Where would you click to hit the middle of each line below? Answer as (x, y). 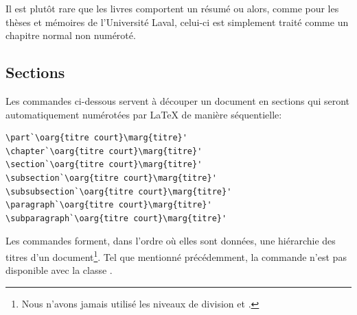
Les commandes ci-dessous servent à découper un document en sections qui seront (178, 100)
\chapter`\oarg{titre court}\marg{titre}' (104, 151)
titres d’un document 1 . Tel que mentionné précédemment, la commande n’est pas (176, 255)
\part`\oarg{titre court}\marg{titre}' (96, 138)
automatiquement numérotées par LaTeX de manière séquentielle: (144, 114)
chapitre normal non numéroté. (71, 35)
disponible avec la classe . (59, 270)
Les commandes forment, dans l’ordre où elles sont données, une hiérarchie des (171, 241)
